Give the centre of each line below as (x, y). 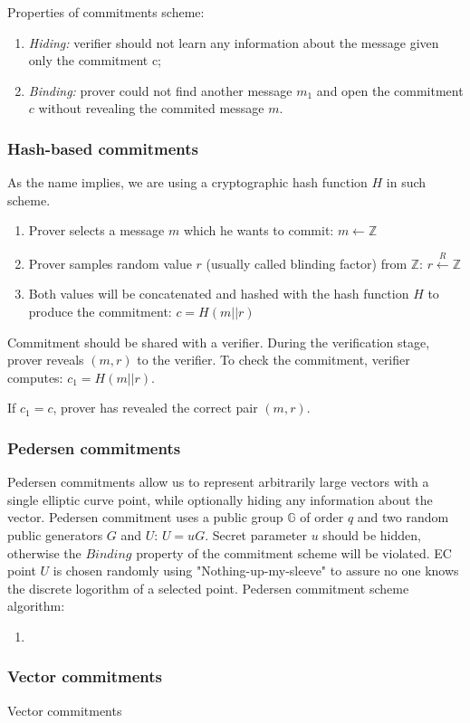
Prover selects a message (96, 230)
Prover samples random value (110, 263)
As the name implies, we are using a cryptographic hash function (187, 182)
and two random (403, 517)
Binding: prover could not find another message (160, 90)
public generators (55, 534)
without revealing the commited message (151, 108)
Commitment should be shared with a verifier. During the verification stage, (219, 342)
